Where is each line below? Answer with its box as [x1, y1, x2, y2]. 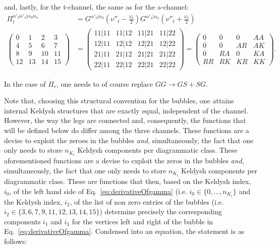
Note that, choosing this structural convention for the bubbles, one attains [4, 95, 234, 106]
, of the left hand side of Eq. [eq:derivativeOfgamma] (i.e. [9, 185, 187, 196]
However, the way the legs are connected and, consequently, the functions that [4, 115, 246, 126]
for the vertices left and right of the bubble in [72, 216, 213, 226]
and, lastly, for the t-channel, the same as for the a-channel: [4, 2, 189, 12]
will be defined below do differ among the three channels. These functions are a [4, 125, 249, 136]
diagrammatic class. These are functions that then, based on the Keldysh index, [4, 176, 251, 186]
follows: [4, 236, 27, 246]
